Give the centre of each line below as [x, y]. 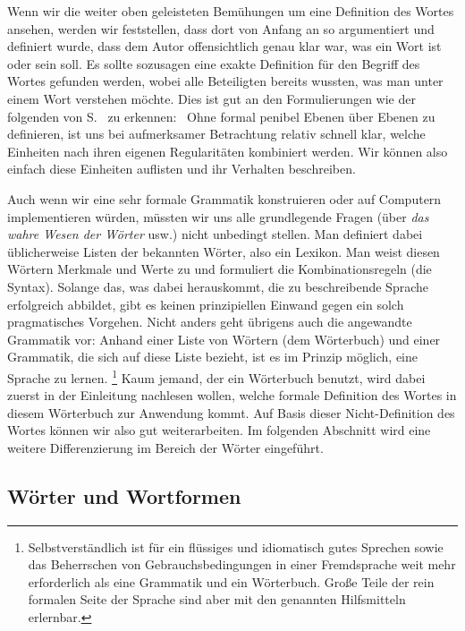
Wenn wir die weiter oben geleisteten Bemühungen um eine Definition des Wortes [231, 11]
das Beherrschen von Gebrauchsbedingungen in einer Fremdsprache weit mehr [242, 564]
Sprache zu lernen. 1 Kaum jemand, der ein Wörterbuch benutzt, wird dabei [216, 376]
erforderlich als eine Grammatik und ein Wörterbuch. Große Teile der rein [231, 581]
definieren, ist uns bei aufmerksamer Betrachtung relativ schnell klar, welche [216, 134]
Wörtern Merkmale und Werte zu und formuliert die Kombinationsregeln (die [220, 269]
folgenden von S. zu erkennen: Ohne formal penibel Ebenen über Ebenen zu [221, 116]
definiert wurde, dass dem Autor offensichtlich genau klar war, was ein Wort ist [224, 46]
